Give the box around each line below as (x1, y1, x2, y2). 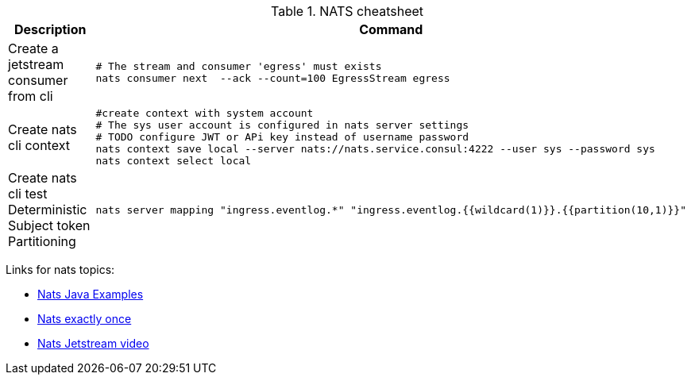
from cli (8, 88, 53, 104)
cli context (8, 137, 70, 153)
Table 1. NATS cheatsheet (270, 3, 424, 19)
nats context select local (95, 155, 252, 167)
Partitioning (8, 233, 76, 249)
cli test (8, 186, 48, 202)
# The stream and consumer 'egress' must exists (95, 60, 382, 72)
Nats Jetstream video (37, 337, 149, 350)
